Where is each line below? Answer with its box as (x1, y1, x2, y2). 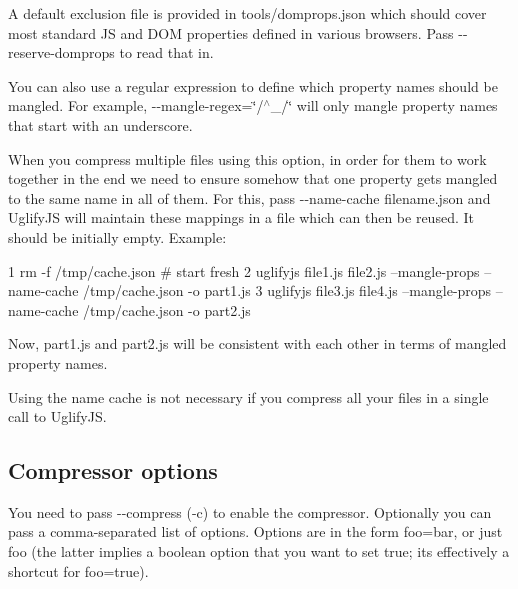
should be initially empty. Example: (8, 226, 227, 247)
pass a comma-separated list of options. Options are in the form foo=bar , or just (8, 521, 503, 542)
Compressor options (8, 455, 218, 486)
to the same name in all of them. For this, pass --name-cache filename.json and (8, 187, 491, 208)
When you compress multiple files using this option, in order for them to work (8, 148, 487, 169)
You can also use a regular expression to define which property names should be (8, 75, 498, 96)
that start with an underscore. (8, 114, 193, 135)
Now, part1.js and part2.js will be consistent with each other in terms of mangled (8, 333, 507, 354)
